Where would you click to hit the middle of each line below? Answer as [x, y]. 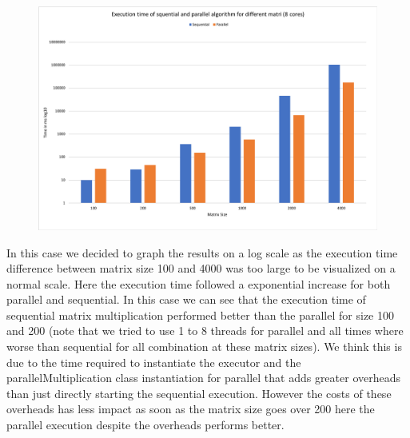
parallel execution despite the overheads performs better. [145, 425]
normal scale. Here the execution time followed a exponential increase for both [199, 283]
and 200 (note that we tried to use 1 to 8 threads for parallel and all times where [205, 330]
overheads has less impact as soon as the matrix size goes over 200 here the [191, 409]
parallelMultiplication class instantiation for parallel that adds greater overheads [204, 378]
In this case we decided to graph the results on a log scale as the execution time [202, 252]
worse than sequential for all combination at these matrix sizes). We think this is [204, 346]
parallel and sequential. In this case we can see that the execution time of [186, 299]
